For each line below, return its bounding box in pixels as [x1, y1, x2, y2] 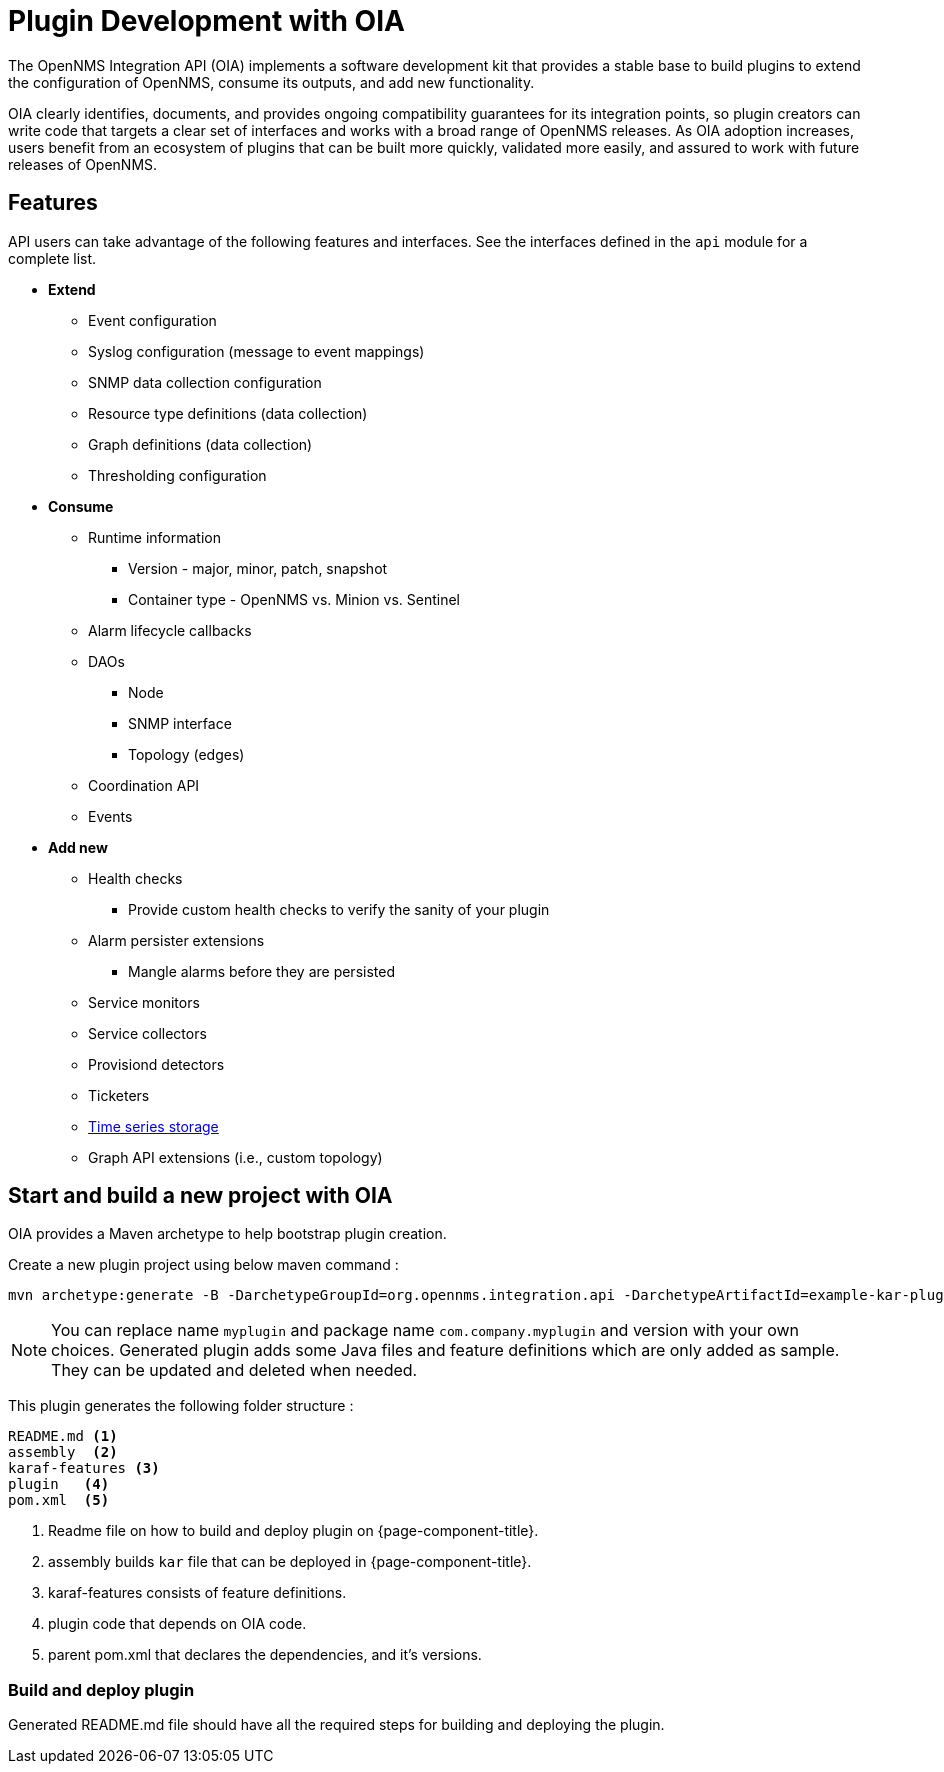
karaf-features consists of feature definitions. [48, 1584, 347, 1602]
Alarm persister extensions [88, 931, 265, 949]
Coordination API [88, 776, 200, 794]
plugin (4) [8, 1476, 110, 1493]
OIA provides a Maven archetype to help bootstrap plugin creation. [8, 1225, 447, 1243]
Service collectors [88, 1024, 207, 1042]
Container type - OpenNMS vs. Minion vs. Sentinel [128, 590, 461, 608]
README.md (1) [8, 1428, 118, 1445]
